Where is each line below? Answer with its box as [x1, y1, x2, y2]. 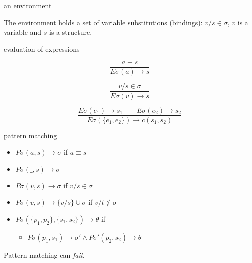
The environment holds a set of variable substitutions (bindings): [4, 17, 203, 27]
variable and [4, 27, 42, 37]
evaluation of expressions [4, 43, 80, 54]
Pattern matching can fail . [4, 249, 85, 260]
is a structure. [49, 27, 92, 37]
